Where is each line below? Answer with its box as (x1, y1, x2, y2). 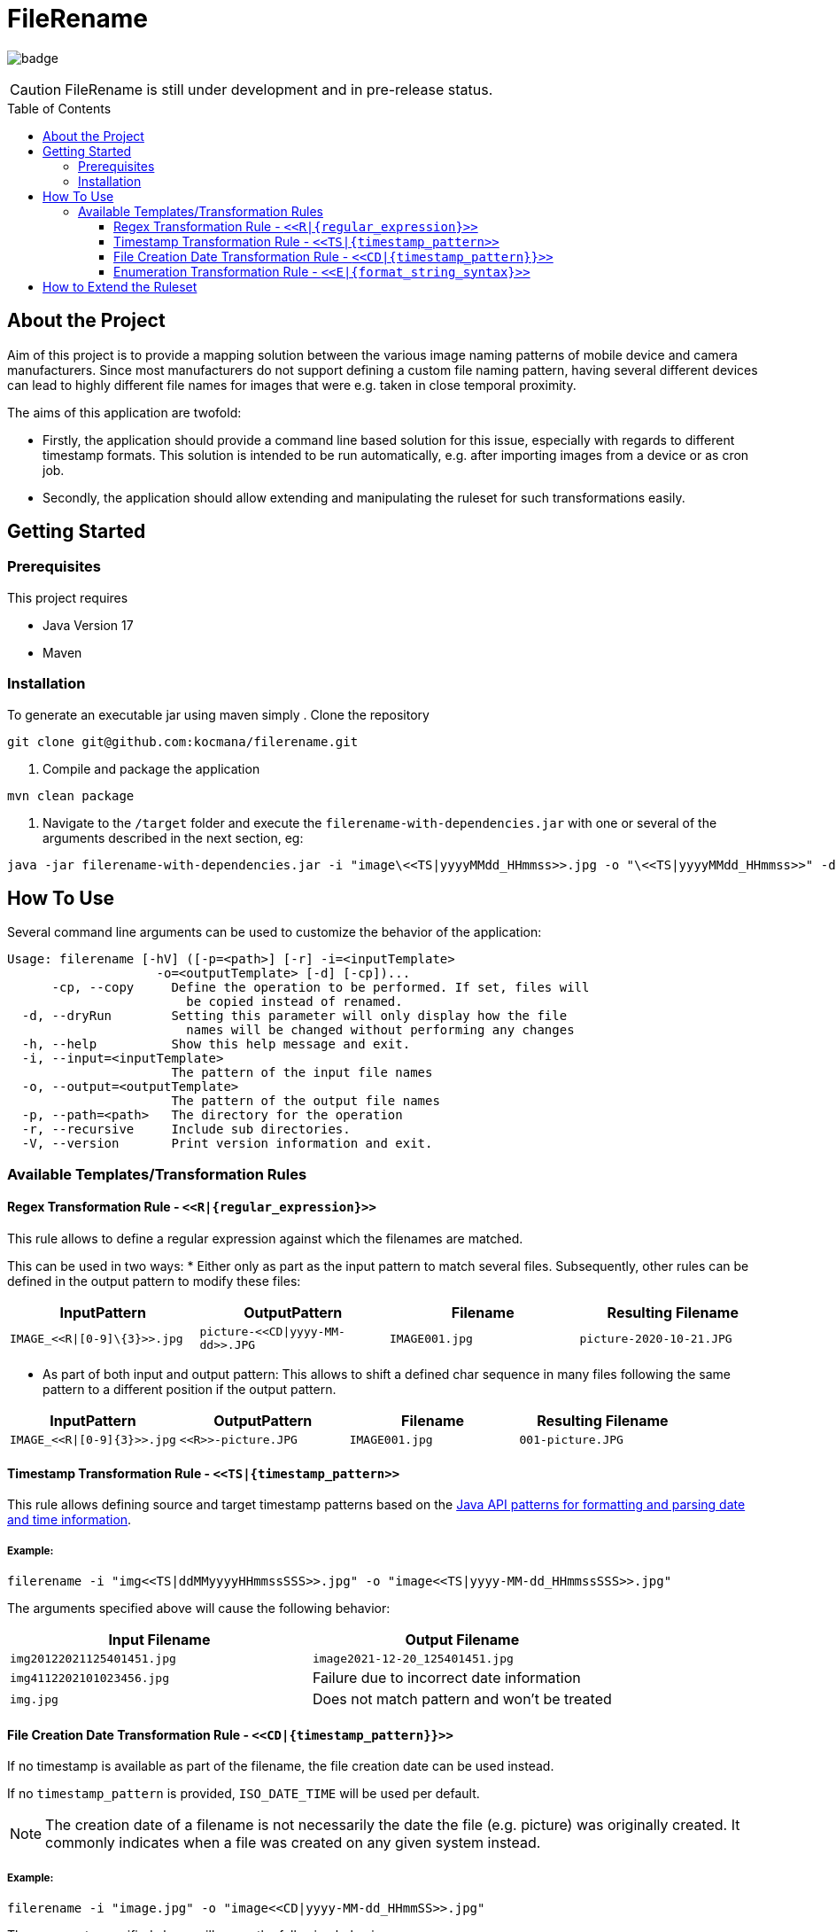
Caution (10, 80, 62, 98)
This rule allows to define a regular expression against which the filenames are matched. (7, 1231, 523, 1246)
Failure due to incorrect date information (312, 1669, 581, 1687)
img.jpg (10, 1692, 58, 1706)
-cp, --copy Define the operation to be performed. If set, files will (51, 980, 590, 995)
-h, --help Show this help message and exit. (21, 1037, 411, 1052)
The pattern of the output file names (171, 1094, 440, 1109)
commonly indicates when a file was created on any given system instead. (45, 1834, 541, 1852)
